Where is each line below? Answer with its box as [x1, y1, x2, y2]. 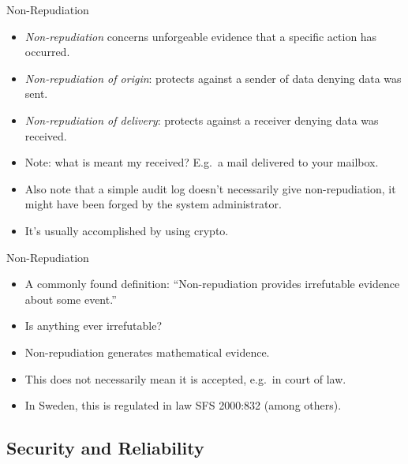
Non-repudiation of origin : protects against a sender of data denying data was [24, 69, 402, 86]
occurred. [24, 43, 70, 60]
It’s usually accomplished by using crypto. [24, 222, 229, 238]
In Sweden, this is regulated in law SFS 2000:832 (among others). [24, 397, 342, 413]
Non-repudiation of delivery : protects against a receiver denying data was [24, 111, 379, 128]
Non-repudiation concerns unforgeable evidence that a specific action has [24, 28, 377, 44]
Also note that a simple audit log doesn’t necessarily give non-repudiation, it [24, 180, 396, 196]
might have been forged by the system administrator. [24, 196, 282, 212]
